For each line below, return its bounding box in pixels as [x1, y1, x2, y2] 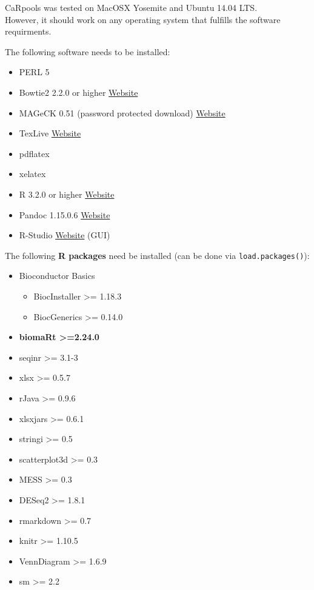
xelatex [19, 167, 46, 180]
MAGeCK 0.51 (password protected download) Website [19, 106, 225, 119]
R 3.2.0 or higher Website [19, 187, 115, 200]
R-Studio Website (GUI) [19, 229, 110, 241]
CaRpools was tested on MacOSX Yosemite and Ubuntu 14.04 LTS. [5, 1, 258, 13]
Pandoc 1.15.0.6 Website [19, 208, 110, 221]
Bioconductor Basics [19, 269, 95, 282]
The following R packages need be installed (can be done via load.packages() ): [5, 249, 310, 261]
